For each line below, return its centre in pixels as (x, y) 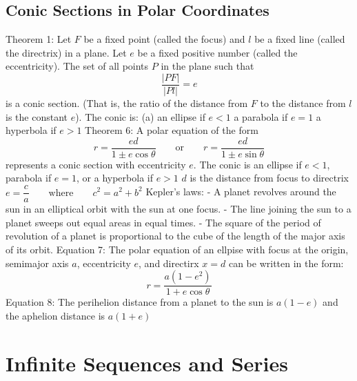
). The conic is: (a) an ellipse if (140, 116)
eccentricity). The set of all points (77, 66)
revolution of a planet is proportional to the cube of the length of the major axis (175, 236)
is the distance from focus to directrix (269, 178)
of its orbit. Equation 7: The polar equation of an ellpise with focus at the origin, (177, 249)
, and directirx (169, 263)
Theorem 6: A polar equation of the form (172, 130)
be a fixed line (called (300, 39)
